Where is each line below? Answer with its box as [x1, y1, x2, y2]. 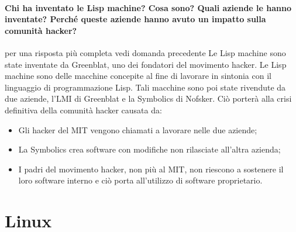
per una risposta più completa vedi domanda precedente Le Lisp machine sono [5, 46, 286, 58]
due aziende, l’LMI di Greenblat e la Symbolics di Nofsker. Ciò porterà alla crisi [5, 92, 292, 105]
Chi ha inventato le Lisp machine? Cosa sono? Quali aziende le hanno [5, 1, 291, 13]
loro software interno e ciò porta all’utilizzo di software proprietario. [18, 174, 263, 186]
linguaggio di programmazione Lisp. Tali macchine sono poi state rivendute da [5, 81, 286, 93]
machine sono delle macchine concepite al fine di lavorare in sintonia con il [5, 70, 271, 82]
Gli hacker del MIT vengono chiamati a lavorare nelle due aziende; [18, 123, 257, 136]
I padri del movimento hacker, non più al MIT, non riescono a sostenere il [18, 162, 284, 175]
